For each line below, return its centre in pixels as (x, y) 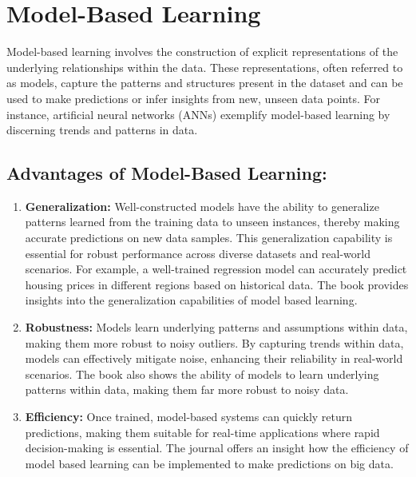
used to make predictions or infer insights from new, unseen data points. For (193, 98)
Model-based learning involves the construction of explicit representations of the (202, 52)
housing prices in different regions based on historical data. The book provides (217, 284)
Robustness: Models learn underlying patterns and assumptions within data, (216, 327)
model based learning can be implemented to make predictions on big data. (209, 463)
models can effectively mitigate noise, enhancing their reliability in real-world (214, 358)
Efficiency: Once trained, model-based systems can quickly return (189, 417)
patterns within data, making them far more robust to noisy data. (187, 390)
